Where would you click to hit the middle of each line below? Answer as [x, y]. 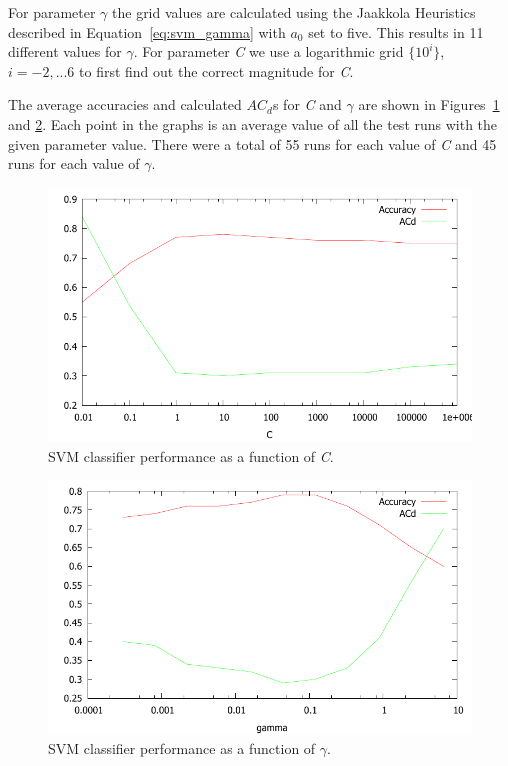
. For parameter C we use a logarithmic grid [268, 51]
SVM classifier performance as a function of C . [191, 455]
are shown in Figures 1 [429, 104]
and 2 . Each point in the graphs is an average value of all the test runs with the [253, 123]
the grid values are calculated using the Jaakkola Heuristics [294, 12]
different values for [65, 51]
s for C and [307, 104]
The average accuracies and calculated [125, 104]
